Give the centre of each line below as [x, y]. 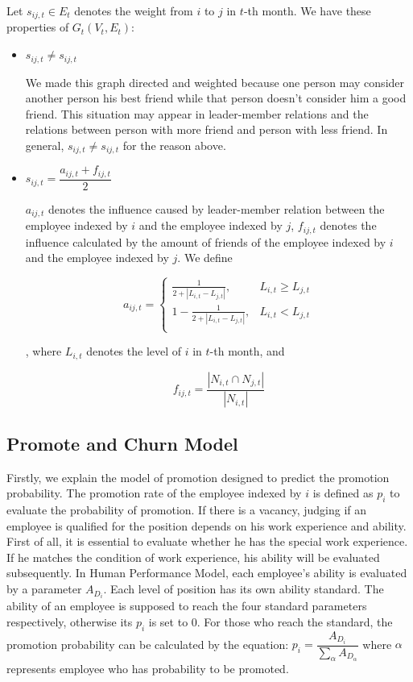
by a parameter [44, 589]
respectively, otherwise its [70, 621]
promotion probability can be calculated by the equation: [148, 644]
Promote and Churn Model [122, 443]
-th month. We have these [307, 10]
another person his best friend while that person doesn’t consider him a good [216, 98]
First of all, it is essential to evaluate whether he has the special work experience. [207, 541]
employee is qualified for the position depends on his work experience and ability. [206, 525]
